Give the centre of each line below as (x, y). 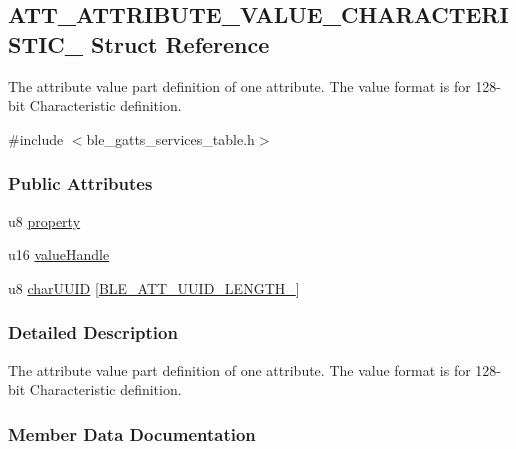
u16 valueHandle (59, 254)
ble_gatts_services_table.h (170, 138)
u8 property (44, 220)
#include (36, 138)
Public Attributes (80, 183)
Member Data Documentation (132, 433)
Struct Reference (180, 43)
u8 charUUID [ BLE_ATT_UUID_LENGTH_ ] (154, 287)
